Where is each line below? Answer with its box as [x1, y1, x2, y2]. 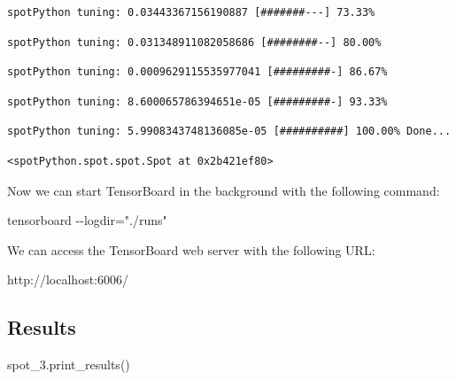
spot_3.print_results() [7, 355, 130, 374]
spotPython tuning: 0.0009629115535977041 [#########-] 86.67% [7, 66, 388, 79]
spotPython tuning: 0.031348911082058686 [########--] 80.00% [7, 35, 382, 49]
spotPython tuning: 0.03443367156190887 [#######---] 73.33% [7, 6, 375, 19]
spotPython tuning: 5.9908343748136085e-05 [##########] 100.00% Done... [7, 125, 452, 138]
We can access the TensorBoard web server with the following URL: [7, 240, 375, 259]
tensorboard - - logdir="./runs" [7, 211, 167, 229]
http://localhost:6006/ [7, 270, 128, 289]
